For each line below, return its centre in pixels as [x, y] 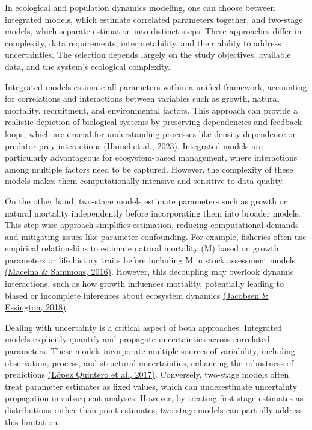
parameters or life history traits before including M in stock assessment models [150, 260]
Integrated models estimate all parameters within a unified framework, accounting [156, 86]
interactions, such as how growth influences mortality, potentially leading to [145, 284]
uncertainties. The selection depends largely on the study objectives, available [148, 54]
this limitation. [32, 421]
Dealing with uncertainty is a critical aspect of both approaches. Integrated [144, 327]
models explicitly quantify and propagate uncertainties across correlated [137, 339]
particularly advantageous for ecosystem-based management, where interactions [151, 157]
